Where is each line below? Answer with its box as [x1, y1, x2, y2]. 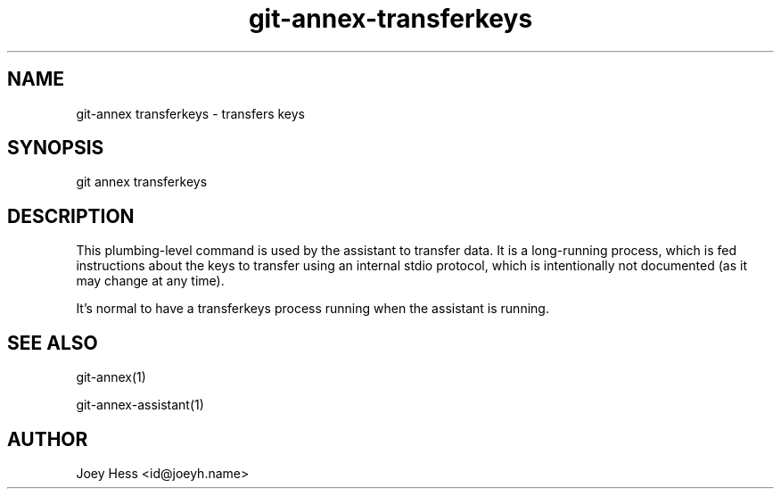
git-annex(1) [76, 369, 146, 385]
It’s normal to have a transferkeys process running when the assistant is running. [76, 301, 549, 317]
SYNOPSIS [7, 136, 104, 160]
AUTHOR [7, 427, 88, 451]
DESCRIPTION [7, 204, 135, 227]
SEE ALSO [7, 331, 98, 354]
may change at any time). [76, 273, 225, 289]
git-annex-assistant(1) [76, 397, 204, 413]
